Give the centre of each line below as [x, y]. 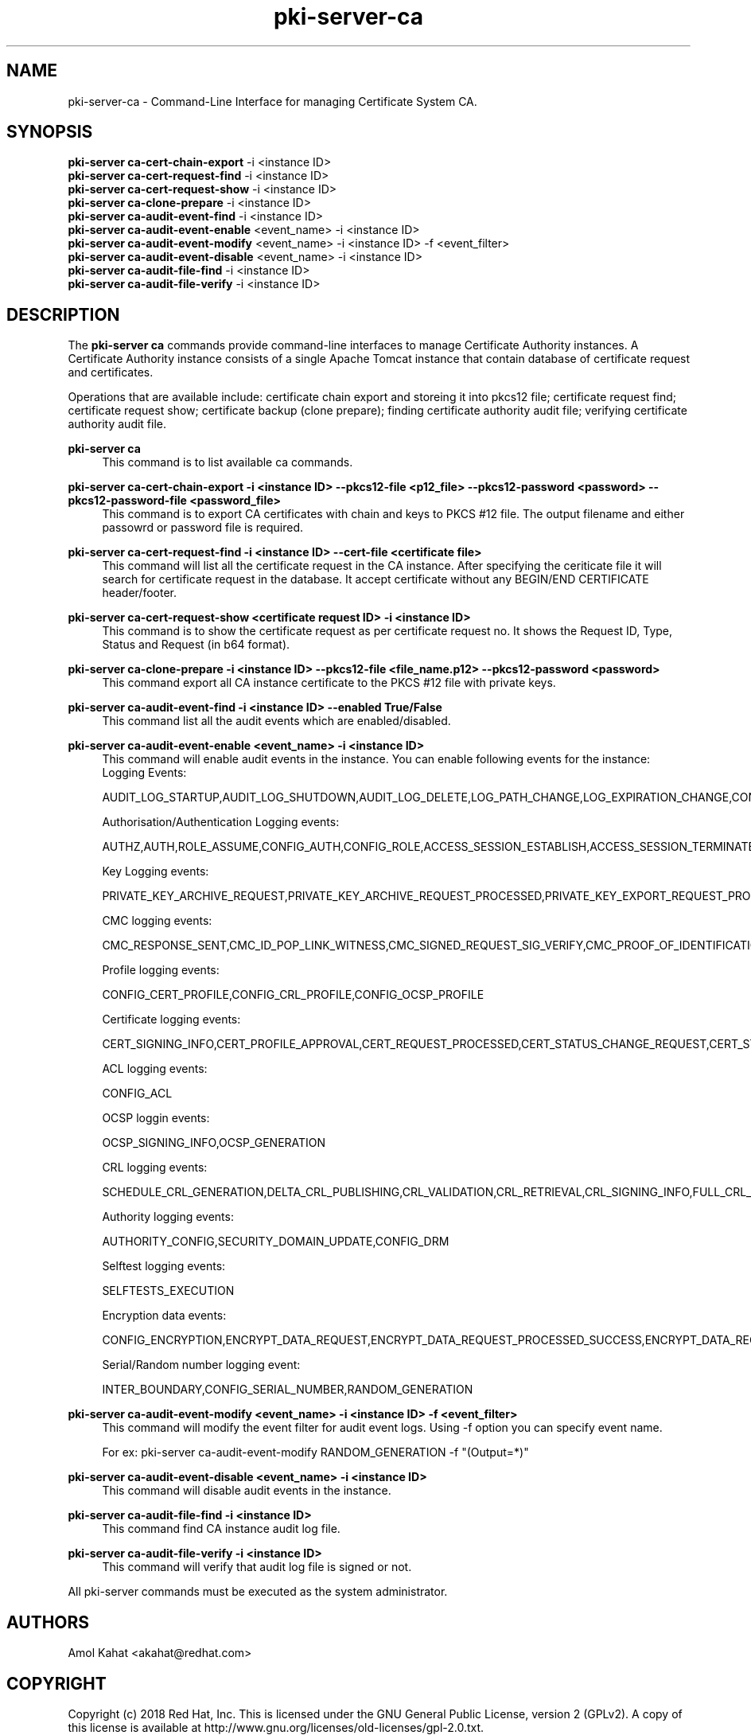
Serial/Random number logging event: [201, 1365]
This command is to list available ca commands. [228, 462]
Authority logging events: [168, 1217]
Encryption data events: [164, 1316]
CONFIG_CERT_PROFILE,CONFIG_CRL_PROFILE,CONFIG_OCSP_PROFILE [293, 995]
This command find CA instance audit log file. [221, 1529]
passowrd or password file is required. [203, 528]
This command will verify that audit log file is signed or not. [257, 1567]
